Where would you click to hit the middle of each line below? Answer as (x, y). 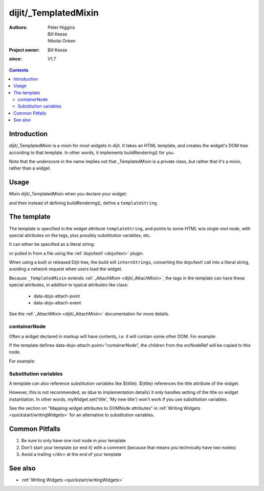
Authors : (18, 27)
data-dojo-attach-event (57, 303)
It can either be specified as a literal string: (52, 244)
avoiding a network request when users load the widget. (66, 269)
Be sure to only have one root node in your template (74, 441)
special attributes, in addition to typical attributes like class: (69, 285)
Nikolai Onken (62, 41)
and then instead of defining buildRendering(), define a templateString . (84, 203)
